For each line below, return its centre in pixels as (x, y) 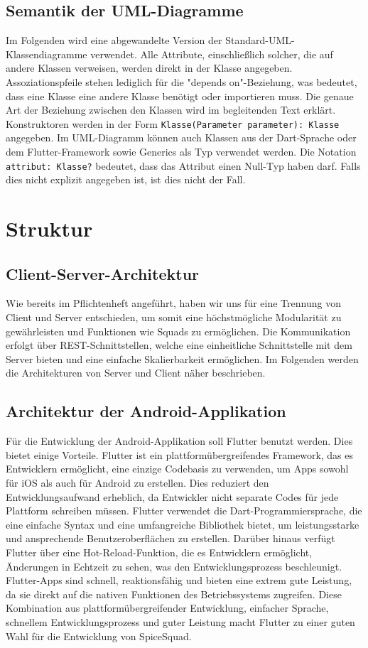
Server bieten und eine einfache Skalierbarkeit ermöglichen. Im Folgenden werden (182, 358)
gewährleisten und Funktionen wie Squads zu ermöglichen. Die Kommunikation (178, 331)
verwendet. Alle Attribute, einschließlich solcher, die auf (212, 54)
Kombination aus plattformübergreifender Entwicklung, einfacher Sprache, (167, 608)
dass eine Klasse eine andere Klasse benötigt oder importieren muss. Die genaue (180, 96)
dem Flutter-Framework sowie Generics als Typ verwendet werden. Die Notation (181, 152)
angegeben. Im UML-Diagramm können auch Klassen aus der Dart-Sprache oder (181, 137)
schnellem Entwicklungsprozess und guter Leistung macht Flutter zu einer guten (180, 621)
